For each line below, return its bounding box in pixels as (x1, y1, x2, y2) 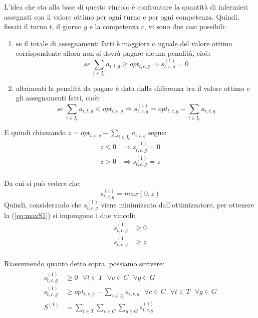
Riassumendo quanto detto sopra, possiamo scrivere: (4, 258, 165, 269)
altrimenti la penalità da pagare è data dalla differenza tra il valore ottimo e (16, 82, 250, 93)
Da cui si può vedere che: (4, 178, 81, 188)
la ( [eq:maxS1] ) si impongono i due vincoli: (4, 210, 136, 221)
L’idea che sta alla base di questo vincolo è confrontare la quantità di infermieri (4, 2, 248, 12)
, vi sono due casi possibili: (144, 21, 226, 32)
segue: (148, 127, 167, 138)
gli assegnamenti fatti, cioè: (16, 92, 100, 103)
